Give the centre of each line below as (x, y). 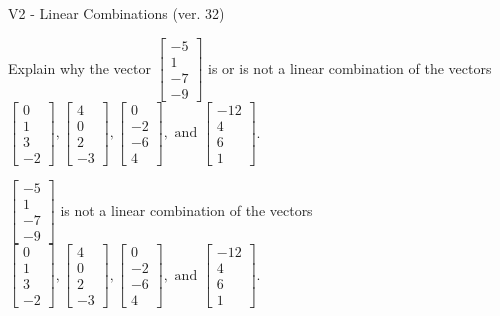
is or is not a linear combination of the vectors (350, 67)
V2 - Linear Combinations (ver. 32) (116, 13)
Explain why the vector (79, 67)
